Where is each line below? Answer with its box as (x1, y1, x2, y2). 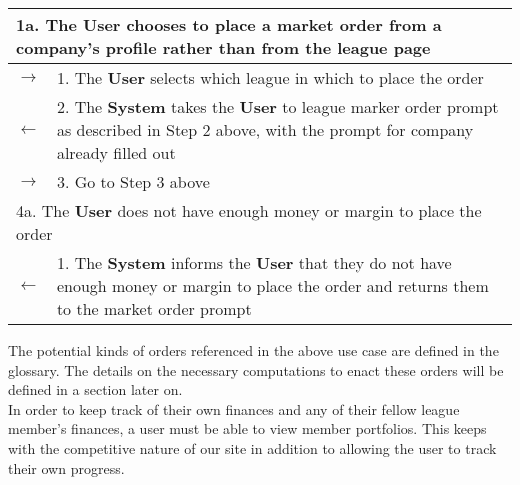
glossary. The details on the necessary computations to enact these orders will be (8, 359, 504, 380)
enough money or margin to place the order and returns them (56, 274, 489, 297)
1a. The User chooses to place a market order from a (16, 13, 442, 36)
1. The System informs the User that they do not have (56, 251, 452, 274)
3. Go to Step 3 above (56, 170, 210, 193)
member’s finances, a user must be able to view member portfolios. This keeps (8, 418, 487, 439)
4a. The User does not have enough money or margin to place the (16, 199, 482, 222)
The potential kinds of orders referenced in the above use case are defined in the (8, 340, 499, 360)
